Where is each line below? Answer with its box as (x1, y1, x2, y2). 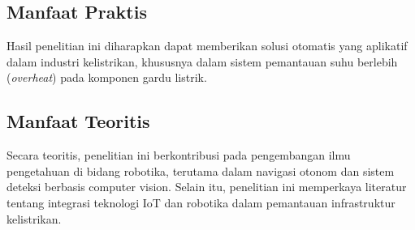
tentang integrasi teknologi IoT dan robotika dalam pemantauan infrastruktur (6, 194, 396, 211)
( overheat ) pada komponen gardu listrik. (6, 69, 207, 86)
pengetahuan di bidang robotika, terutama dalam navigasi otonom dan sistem (6, 162, 395, 179)
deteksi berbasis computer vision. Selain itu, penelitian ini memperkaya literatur (6, 178, 407, 195)
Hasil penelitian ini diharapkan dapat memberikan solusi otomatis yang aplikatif (6, 37, 408, 54)
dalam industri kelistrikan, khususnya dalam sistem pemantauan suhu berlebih (6, 53, 398, 70)
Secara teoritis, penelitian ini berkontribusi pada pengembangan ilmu (6, 147, 351, 164)
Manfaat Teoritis (6, 109, 150, 134)
